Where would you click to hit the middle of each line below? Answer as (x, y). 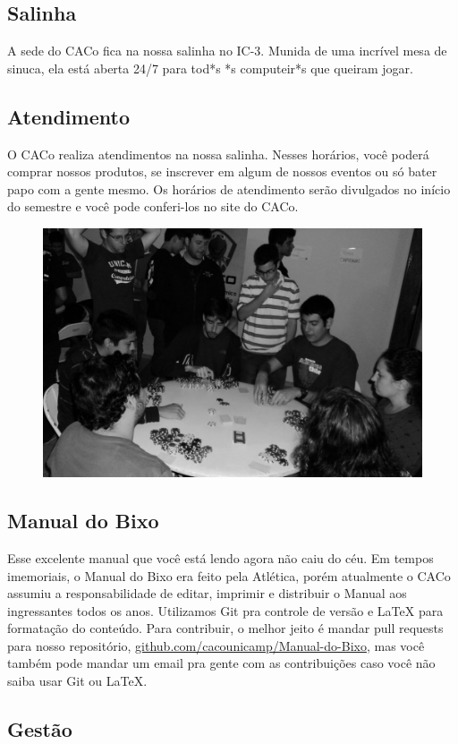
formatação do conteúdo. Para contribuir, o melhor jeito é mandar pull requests (225, 628)
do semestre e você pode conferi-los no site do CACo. (153, 206)
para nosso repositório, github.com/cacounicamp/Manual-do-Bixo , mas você (216, 645)
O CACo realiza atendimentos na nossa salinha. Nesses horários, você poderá (218, 154)
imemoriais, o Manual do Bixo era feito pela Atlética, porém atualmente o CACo (229, 575)
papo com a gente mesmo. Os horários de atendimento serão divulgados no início (229, 188)
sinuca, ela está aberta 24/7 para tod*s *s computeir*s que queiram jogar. (211, 68)
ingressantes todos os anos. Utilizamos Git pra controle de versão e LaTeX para (225, 610)
